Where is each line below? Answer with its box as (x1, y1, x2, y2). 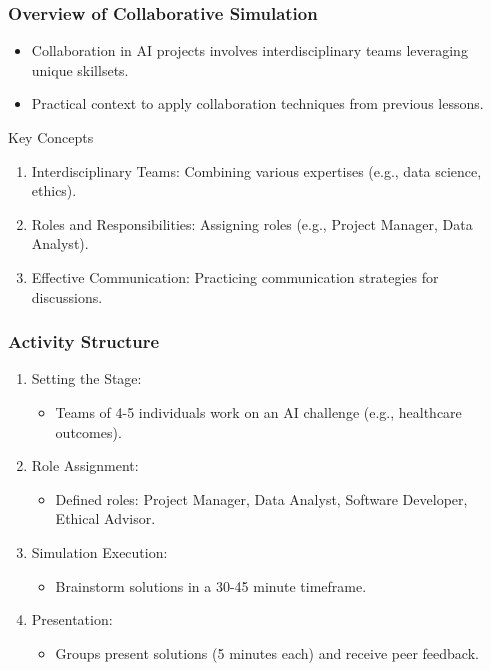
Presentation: (31, 609, 113, 630)
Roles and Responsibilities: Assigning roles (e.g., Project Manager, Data (31, 213, 473, 234)
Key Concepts (8, 127, 94, 147)
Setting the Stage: (31, 368, 142, 389)
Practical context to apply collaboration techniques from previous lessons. (31, 93, 484, 114)
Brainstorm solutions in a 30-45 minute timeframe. (55, 575, 367, 596)
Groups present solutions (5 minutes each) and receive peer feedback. (55, 642, 479, 663)
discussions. (31, 286, 103, 307)
